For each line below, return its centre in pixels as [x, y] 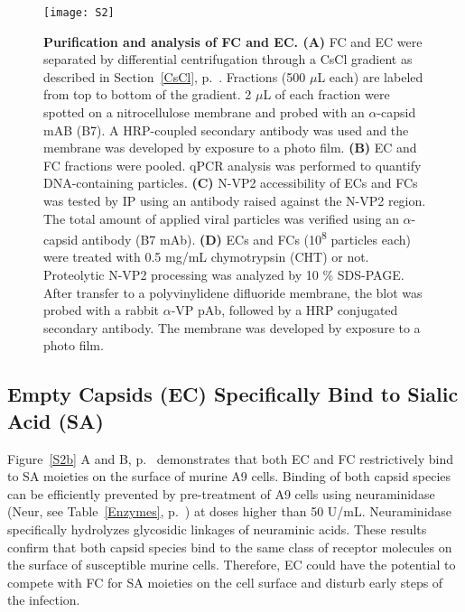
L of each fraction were [326, 94]
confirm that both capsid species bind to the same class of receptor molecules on [230, 547]
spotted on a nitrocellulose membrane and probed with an [204, 112]
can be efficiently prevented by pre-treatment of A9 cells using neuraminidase [221, 493]
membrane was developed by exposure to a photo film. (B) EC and [230, 148]
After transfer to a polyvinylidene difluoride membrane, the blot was [233, 292]
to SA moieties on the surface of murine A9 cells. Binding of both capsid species [229, 476]
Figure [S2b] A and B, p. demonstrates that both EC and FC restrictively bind [230, 458]
